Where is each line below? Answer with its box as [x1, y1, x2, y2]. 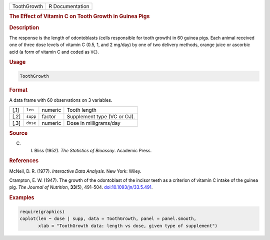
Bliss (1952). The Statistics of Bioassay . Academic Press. [34, 147, 152, 153]
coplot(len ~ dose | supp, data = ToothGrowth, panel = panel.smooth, [19, 216, 197, 221]
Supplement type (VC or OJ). [66, 113, 135, 120]
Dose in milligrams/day [66, 119, 121, 126]
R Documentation [48, 3, 89, 10]
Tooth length [66, 106, 97, 113]
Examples [9, 194, 34, 201]
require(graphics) [19, 208, 65, 214]
